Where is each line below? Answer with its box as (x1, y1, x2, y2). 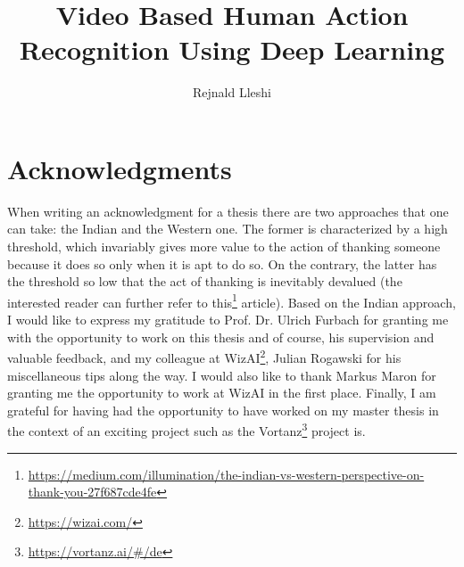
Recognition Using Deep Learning (19, 31, 445, 68)
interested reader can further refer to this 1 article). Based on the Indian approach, (7, 290, 456, 311)
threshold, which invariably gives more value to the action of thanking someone (7, 237, 441, 256)
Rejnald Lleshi (193, 83, 271, 102)
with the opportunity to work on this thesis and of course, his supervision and (7, 327, 435, 346)
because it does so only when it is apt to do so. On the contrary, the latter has (7, 254, 437, 273)
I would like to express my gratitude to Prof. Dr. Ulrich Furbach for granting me (7, 310, 449, 329)
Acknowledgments (7, 150, 232, 186)
